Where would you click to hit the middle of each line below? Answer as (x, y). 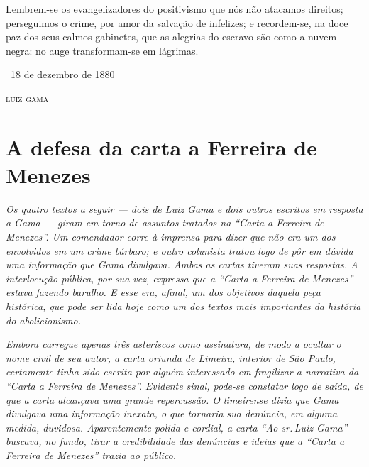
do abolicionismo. (43, 320)
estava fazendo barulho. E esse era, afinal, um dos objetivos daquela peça (163, 292)
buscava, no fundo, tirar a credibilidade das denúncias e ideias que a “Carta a (175, 441)
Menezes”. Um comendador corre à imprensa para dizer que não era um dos (171, 237)
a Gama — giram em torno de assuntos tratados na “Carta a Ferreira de (165, 222)
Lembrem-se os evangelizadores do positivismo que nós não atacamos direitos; (175, 9)
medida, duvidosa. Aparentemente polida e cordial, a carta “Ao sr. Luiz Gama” (177, 427)
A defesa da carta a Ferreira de (162, 147)
